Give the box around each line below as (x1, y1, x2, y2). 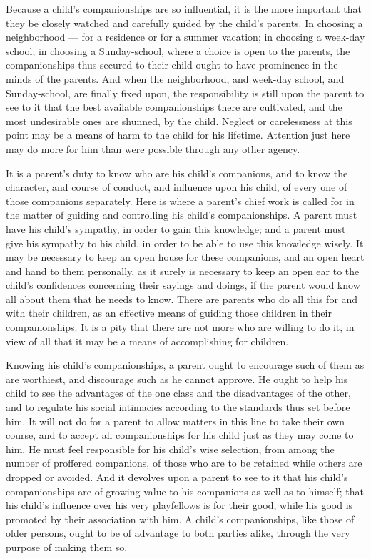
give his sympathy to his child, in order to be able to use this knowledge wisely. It (6, 235, 364, 250)
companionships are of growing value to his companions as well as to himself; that (6, 483, 364, 498)
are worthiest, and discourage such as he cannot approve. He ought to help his (6, 371, 348, 386)
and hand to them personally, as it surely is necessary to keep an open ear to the (6, 263, 360, 278)
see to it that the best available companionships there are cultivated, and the (6, 99, 342, 114)
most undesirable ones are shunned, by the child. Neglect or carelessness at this (6, 113, 352, 128)
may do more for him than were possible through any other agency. (6, 141, 300, 156)
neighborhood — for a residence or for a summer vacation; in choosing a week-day (6, 29, 365, 44)
